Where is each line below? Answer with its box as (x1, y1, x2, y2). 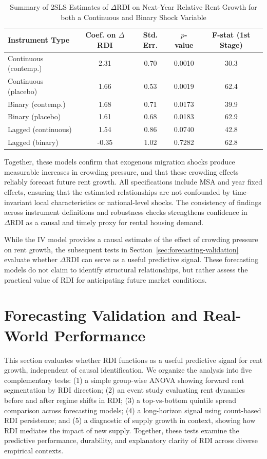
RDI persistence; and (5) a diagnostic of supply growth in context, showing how (4, 415, 256, 426)
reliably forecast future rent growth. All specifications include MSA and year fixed (4, 176, 262, 187)
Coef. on (85, 29, 116, 40)
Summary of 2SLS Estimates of (10, 2, 108, 12)
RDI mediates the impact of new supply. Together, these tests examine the (4, 425, 239, 435)
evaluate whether (4, 254, 58, 265)
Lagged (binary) (8, 137, 59, 148)
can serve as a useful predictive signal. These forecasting (81, 254, 259, 265)
